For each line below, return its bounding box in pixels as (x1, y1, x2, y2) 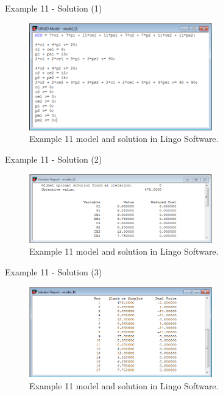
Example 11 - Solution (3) (5, 265, 102, 278)
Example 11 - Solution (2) (5, 152, 102, 165)
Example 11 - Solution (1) (5, 2, 102, 14)
